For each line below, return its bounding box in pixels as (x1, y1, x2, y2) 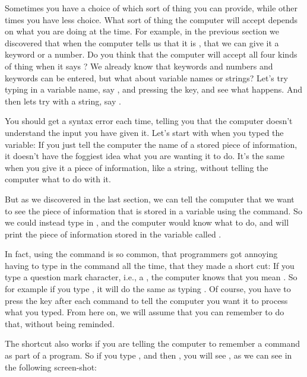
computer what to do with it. (5, 173, 111, 185)
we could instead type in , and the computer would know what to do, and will (5, 216, 289, 229)
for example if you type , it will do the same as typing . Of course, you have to (5, 283, 291, 295)
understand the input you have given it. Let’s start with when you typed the (5, 126, 284, 138)
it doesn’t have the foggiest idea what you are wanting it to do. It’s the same (5, 150, 284, 162)
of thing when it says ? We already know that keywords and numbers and (5, 59, 273, 72)
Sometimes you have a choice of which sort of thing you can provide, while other (5, 2, 297, 14)
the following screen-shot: (5, 360, 97, 373)
